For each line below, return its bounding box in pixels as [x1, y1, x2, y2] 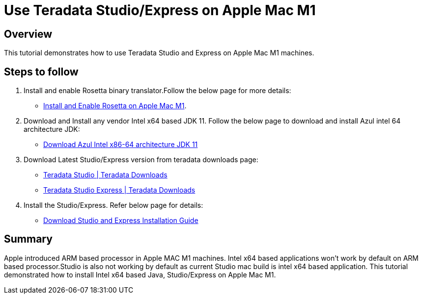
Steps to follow [4, 65, 79, 78]
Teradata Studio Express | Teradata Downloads [43, 186, 196, 195]
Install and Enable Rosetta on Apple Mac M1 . [43, 101, 187, 110]
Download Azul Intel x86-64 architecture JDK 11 [43, 140, 198, 149]
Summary [4, 233, 53, 246]
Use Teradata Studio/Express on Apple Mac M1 [4, 2, 316, 19]
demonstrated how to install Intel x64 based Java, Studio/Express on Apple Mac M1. [4, 270, 276, 279]
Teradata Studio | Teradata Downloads [43, 171, 168, 179]
